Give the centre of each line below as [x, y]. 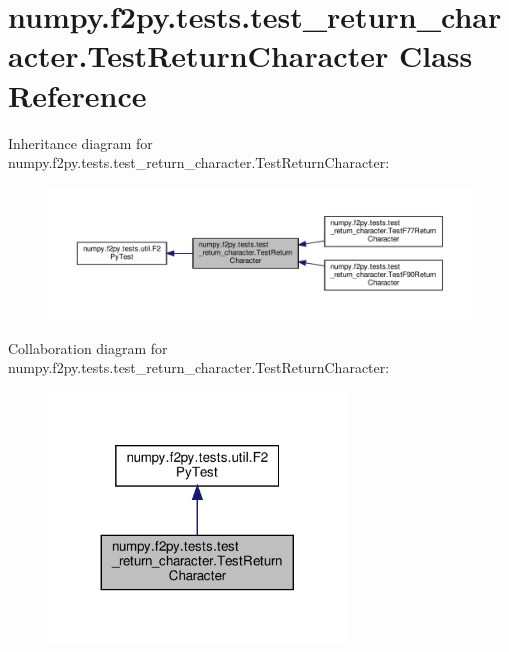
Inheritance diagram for [80, 142]
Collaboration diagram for [88, 347]
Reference [77, 94]
